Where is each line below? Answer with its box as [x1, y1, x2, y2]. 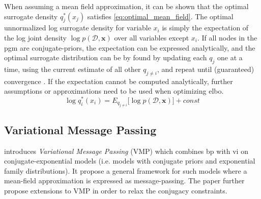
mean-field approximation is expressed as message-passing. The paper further [4, 175, 245, 186]
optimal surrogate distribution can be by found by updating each [4, 52, 207, 63]
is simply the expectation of [162, 22, 249, 33]
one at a [217, 52, 243, 63]
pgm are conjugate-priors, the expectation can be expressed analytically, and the [4, 42, 255, 53]
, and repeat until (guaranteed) [157, 63, 254, 74]
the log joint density [4, 32, 67, 43]
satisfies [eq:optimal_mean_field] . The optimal [87, 11, 234, 21]
